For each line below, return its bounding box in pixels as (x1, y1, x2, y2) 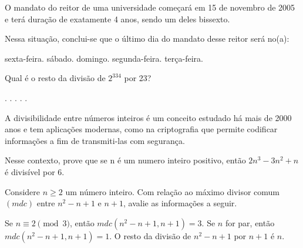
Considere (5, 185, 41, 197)
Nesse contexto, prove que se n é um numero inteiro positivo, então (5, 154, 246, 166)
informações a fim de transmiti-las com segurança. (5, 134, 185, 146)
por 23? (124, 72, 151, 84)
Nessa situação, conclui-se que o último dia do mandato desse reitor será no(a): (5, 32, 289, 45)
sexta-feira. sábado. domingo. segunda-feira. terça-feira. (5, 52, 203, 64)
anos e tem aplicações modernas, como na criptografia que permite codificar (5, 123, 278, 135)
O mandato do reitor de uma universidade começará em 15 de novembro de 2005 (5, 1, 295, 13)
